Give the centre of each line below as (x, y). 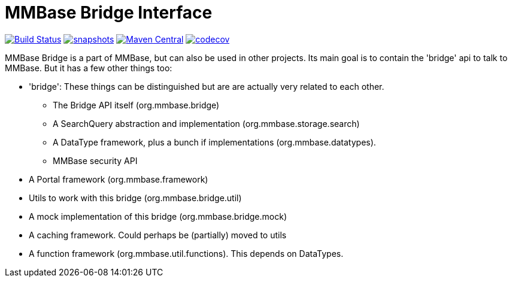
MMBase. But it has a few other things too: (89, 68)
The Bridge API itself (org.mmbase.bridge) (136, 105)
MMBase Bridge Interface (109, 13)
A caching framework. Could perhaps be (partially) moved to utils (158, 235)
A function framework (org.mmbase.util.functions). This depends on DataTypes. (186, 253)
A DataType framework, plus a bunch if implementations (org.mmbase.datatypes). (214, 142)
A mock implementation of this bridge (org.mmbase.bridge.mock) (158, 216)
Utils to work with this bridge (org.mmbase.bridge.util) (135, 198)
